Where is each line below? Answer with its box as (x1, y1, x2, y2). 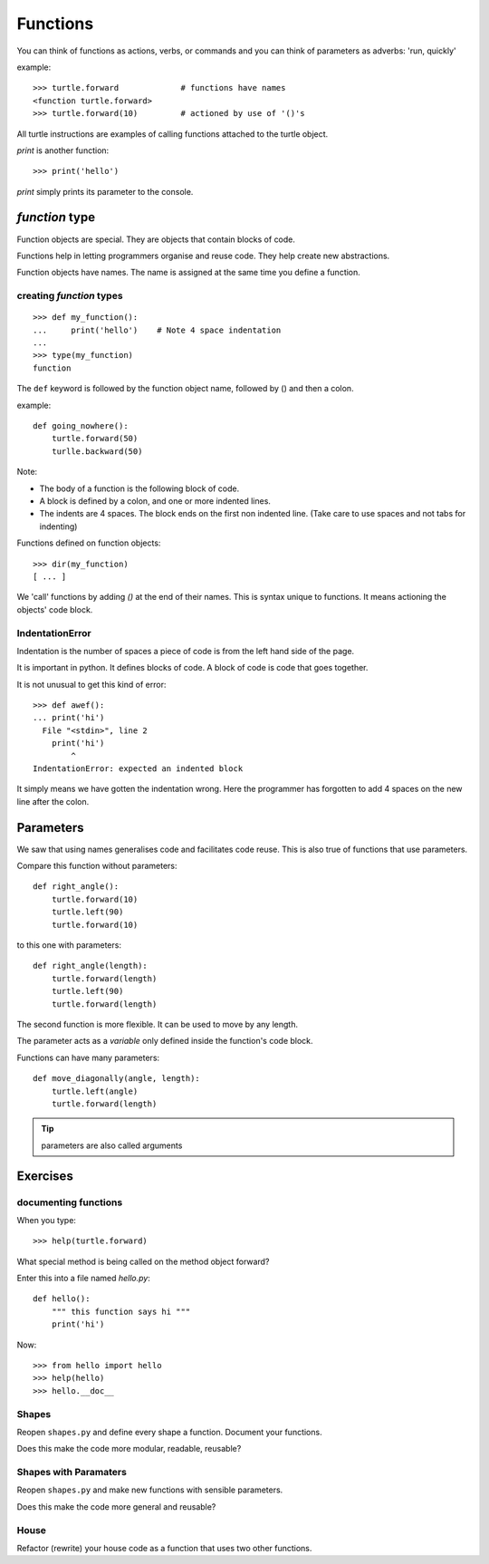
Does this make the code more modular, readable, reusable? (16, 1443, 242, 1454)
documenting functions (16, 1196, 123, 1209)
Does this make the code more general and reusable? (16, 1501, 216, 1512)
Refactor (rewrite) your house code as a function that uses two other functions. (16, 1542, 312, 1553)
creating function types (16, 290, 123, 303)
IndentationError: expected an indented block (33, 764, 244, 774)
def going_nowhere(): (33, 421, 129, 431)
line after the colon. (16, 796, 90, 806)
